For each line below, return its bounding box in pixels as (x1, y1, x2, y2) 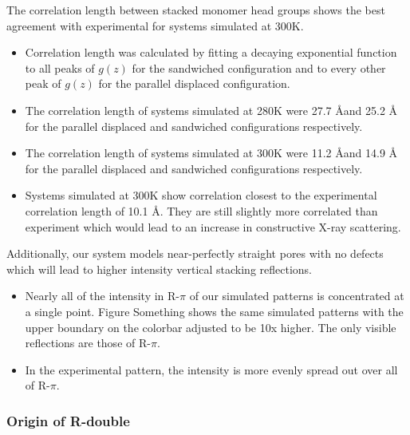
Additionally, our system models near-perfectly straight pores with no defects (6, 245, 384, 262)
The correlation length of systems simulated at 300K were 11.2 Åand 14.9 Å (25, 144, 398, 161)
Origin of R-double (6, 410, 130, 430)
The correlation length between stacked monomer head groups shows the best (6, 2, 385, 18)
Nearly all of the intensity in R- (25, 287, 179, 304)
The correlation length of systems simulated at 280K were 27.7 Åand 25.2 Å (25, 101, 398, 118)
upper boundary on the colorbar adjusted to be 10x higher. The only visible (25, 318, 396, 335)
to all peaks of (25, 59, 95, 76)
